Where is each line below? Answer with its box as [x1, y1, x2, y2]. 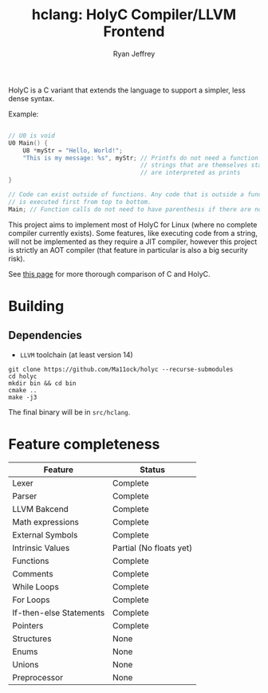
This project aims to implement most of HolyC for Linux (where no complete [8, 219, 258, 229]
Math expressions [12, 516, 80, 527]
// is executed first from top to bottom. [8, 198, 152, 206]
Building [8, 297, 65, 315]
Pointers [12, 620, 44, 631]
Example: [8, 109, 39, 119]
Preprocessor [12, 671, 64, 683]
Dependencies [8, 329, 82, 342]
